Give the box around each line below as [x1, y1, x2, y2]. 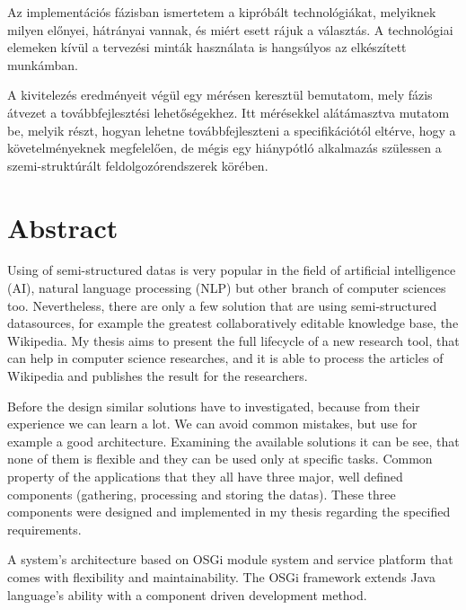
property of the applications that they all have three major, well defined [7, 467, 403, 485]
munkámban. [7, 55, 78, 74]
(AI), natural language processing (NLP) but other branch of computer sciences [7, 278, 446, 297]
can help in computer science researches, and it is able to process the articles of [7, 349, 444, 367]
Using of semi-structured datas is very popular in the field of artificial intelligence [7, 261, 456, 279]
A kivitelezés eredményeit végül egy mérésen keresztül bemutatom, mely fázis [7, 85, 433, 104]
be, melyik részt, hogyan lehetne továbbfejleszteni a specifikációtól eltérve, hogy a [7, 120, 456, 139]
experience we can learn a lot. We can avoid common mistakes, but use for [7, 414, 418, 433]
